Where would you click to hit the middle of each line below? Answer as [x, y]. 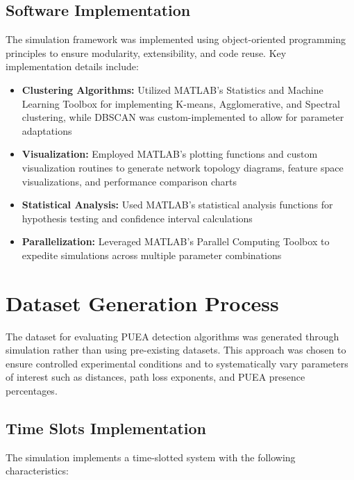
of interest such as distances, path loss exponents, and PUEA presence [155, 377]
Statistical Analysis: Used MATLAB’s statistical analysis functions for [177, 205]
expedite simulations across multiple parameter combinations [152, 255]
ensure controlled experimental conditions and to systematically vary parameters [177, 363]
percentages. [32, 391]
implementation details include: [72, 66]
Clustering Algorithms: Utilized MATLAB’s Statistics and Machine [172, 89]
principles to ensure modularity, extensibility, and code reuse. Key [146, 52]
